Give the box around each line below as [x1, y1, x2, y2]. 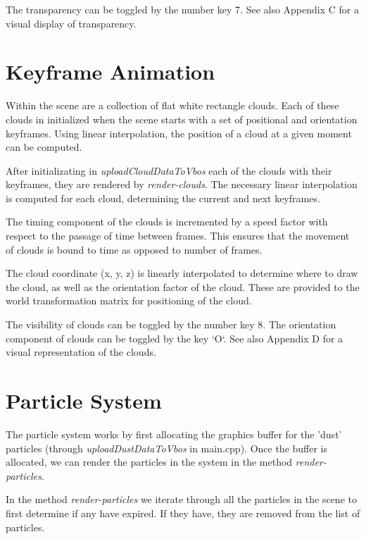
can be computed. [6, 140, 82, 154]
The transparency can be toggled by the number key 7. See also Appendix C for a [6, 2, 359, 16]
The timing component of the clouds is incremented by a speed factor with [6, 214, 328, 229]
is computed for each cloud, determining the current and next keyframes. [6, 190, 320, 205]
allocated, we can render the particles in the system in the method [6, 454, 293, 469]
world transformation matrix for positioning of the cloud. [6, 293, 252, 308]
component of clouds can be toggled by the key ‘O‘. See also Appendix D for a [6, 330, 343, 345]
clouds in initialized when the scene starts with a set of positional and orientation [6, 111, 358, 126]
